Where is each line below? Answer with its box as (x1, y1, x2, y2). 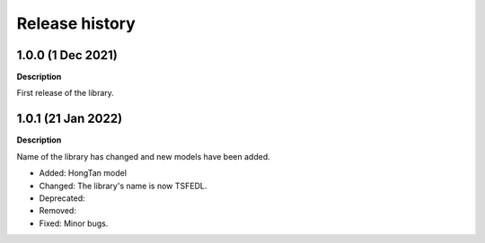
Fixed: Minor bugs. (39, 218, 109, 229)
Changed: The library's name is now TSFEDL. (39, 180, 207, 191)
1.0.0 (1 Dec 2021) (16, 48, 119, 63)
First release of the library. (16, 88, 114, 99)
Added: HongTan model (39, 168, 128, 178)
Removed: (39, 205, 76, 216)
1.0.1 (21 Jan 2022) (16, 111, 123, 126)
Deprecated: (39, 193, 85, 204)
